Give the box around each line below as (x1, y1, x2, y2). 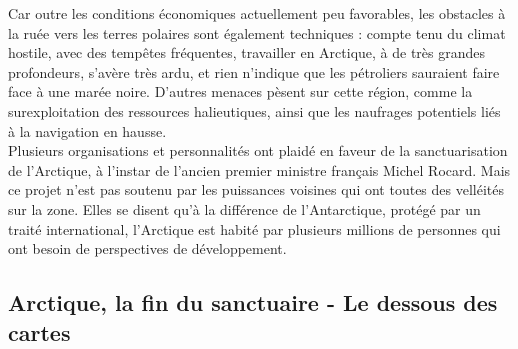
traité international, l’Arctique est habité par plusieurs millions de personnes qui (8, 218, 501, 239)
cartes (8, 316, 71, 347)
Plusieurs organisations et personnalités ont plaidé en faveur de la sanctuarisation (8, 140, 508, 161)
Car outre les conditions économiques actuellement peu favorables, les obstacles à (8, 3, 506, 23)
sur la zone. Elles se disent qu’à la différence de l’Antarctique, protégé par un (8, 198, 481, 219)
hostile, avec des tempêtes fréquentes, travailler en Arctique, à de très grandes (8, 42, 486, 63)
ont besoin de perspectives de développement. (8, 238, 287, 259)
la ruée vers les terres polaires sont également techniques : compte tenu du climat (8, 22, 506, 43)
